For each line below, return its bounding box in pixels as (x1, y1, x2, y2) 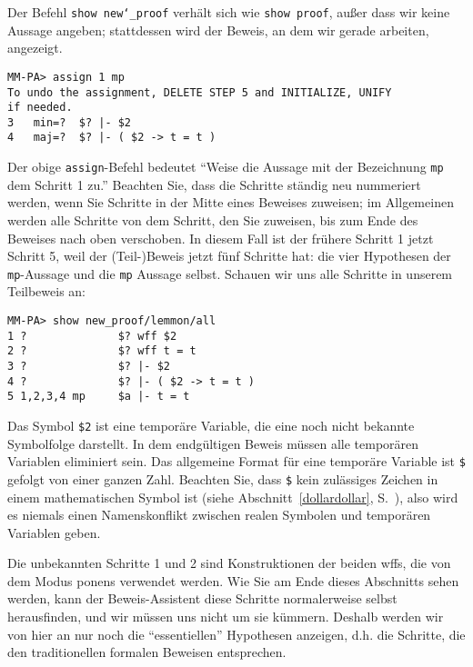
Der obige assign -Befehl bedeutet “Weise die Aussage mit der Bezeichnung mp (7, 157, 444, 176)
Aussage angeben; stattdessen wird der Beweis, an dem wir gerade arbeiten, (7, 20, 429, 39)
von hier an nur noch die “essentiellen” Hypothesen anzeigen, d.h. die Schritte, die (7, 624, 466, 643)
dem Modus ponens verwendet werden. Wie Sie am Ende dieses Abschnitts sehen (7, 571, 459, 590)
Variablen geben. (7, 523, 101, 542)
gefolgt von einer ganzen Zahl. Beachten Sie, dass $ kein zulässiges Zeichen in (7, 469, 438, 488)
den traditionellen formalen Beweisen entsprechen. (7, 642, 287, 662)
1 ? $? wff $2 (7, 329, 177, 343)
